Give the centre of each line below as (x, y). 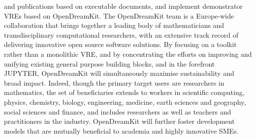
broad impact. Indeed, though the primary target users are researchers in (114, 82)
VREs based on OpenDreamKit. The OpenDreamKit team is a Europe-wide (119, 15)
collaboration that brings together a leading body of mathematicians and (114, 25)
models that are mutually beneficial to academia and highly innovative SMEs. (121, 130)
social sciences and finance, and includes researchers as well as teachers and (118, 111)
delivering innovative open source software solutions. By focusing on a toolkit (120, 44)
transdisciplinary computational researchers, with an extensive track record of (121, 35)
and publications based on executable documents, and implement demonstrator (123, 6)
